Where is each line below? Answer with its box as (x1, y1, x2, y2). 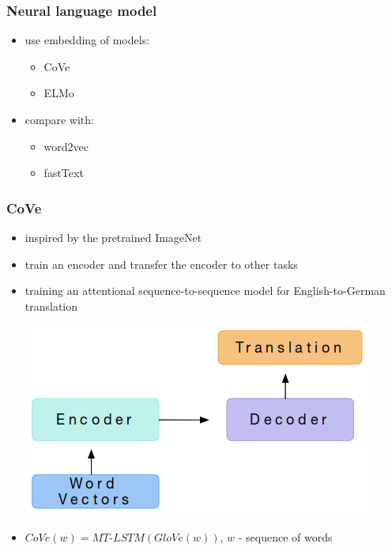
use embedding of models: (24, 32, 150, 48)
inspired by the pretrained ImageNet (24, 229, 202, 245)
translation (24, 297, 78, 314)
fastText (43, 164, 84, 181)
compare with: (24, 111, 94, 127)
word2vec (43, 138, 89, 154)
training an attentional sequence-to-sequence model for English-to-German (24, 282, 386, 299)
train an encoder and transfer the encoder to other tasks (24, 255, 298, 272)
